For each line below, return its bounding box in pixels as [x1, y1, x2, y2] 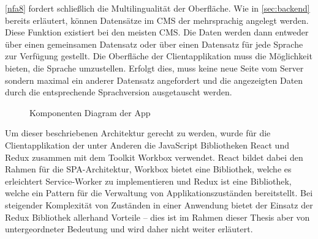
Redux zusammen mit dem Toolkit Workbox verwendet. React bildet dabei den [5, 150, 303, 163]
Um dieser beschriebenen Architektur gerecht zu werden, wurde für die [5, 127, 271, 139]
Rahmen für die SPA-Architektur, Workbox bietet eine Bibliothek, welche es [5, 163, 292, 175]
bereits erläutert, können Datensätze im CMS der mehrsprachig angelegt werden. [5, 13, 309, 26]
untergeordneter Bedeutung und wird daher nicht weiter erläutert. [5, 222, 253, 235]
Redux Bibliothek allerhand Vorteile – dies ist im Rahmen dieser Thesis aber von [5, 210, 310, 223]
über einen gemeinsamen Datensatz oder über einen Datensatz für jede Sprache [5, 37, 303, 50]
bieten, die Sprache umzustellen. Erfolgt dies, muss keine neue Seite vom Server [5, 61, 304, 74]
